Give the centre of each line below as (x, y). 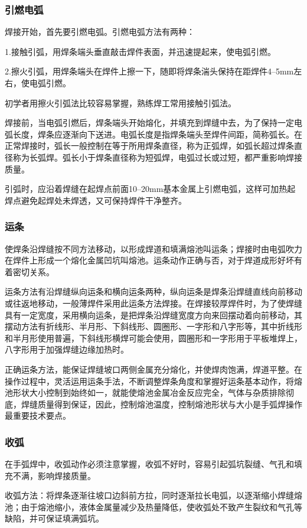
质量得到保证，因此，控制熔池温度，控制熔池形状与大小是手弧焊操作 (170, 404)
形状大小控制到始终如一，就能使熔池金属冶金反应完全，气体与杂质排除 (149, 392)
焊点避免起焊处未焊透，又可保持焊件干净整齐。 (96, 200)
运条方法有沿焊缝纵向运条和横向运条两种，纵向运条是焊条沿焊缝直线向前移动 (153, 291)
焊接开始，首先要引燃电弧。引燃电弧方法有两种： (100, 32)
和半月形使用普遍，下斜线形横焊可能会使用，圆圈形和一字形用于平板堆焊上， (153, 338)
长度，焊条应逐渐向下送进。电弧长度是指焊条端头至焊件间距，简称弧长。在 (157, 134)
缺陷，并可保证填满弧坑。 (54, 518)
